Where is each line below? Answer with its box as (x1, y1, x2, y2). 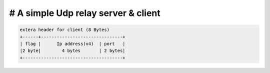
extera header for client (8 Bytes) (19, 27, 110, 32)
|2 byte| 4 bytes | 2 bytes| (19, 48, 125, 53)
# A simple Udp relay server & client (9, 7, 161, 18)
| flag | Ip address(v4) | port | (19, 40, 125, 46)
